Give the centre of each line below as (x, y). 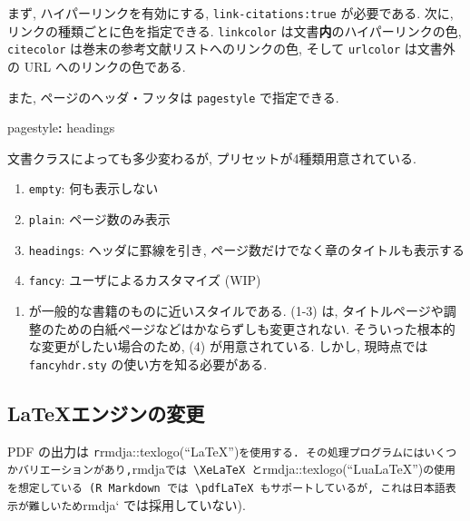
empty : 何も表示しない (93, 188)
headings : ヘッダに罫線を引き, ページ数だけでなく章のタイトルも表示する (246, 249)
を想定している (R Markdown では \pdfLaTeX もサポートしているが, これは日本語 (226, 488)
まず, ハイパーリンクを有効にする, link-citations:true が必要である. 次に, (230, 13)
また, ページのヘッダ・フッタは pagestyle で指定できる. (173, 97)
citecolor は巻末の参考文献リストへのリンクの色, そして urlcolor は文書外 (231, 49)
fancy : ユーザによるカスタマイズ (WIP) (145, 280)
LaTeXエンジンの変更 (106, 413)
